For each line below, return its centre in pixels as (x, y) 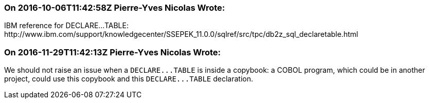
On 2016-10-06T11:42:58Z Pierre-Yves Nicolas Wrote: (115, 8)
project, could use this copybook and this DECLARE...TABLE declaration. (129, 79)
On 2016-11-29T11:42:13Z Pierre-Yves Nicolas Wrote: (113, 52)
